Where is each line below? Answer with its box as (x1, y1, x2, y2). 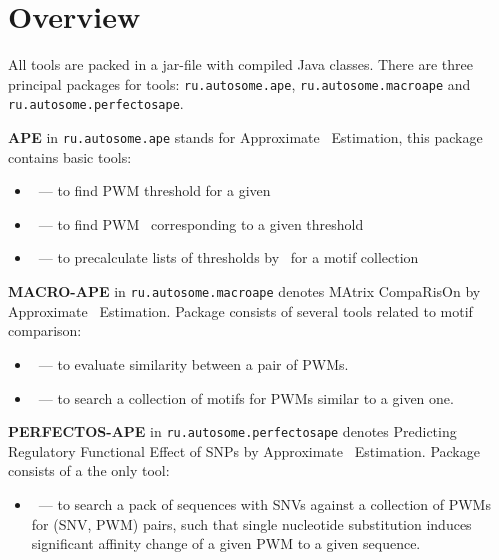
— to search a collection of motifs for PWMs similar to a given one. (38, 387, 454, 408)
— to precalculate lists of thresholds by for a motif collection (38, 247, 419, 268)
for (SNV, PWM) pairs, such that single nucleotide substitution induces (31, 513, 472, 534)
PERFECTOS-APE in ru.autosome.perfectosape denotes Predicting (8, 421, 457, 442)
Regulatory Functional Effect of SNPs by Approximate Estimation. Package (8, 440, 480, 461)
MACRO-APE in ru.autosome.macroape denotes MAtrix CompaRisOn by (8, 281, 481, 302)
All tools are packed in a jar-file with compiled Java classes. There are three (8, 54, 473, 75)
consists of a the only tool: (8, 460, 170, 481)
